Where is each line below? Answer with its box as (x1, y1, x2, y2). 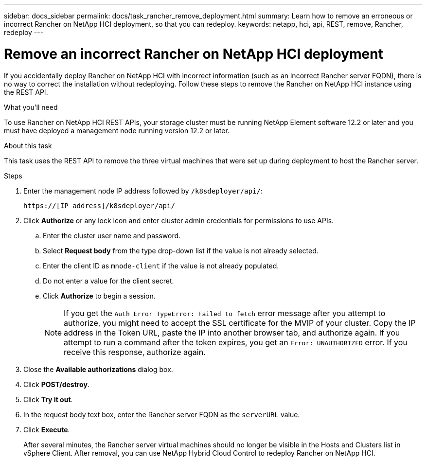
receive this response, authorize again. (64, 347, 206, 357)
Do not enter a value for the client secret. (43, 276, 174, 285)
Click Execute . (23, 425, 70, 434)
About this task (4, 141, 52, 150)
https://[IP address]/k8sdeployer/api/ (23, 201, 175, 210)
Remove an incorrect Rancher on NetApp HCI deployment (4, 45, 383, 62)
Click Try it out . (23, 395, 73, 404)
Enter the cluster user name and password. (43, 231, 181, 240)
